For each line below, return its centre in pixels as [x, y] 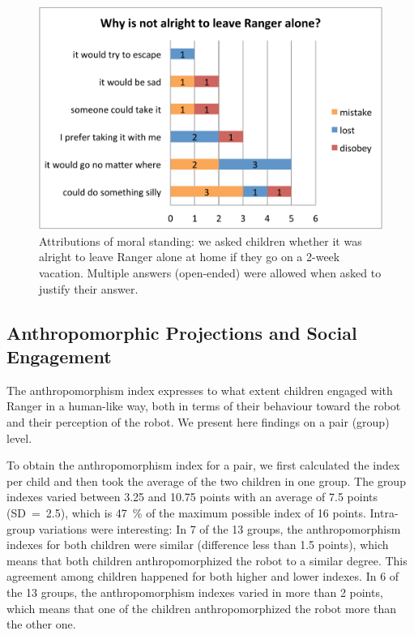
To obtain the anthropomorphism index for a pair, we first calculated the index [203, 465]
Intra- [384, 513]
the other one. [41, 624]
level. [19, 438]
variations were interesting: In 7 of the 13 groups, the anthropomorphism [220, 528]
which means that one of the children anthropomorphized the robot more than [201, 608]
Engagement [59, 356]
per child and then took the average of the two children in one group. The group [206, 481]
